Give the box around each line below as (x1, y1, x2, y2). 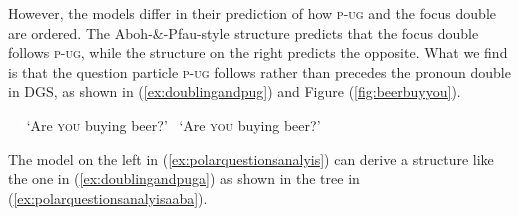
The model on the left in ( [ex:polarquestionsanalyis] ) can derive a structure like (8, 148, 494, 169)
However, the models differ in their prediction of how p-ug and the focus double (8, 3, 496, 23)
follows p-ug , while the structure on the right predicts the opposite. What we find (8, 42, 508, 63)
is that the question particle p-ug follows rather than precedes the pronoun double (8, 61, 511, 82)
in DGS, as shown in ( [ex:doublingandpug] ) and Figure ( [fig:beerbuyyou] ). (8, 81, 461, 102)
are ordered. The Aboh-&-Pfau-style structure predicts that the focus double (8, 22, 479, 43)
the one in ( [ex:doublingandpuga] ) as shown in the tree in (8, 168, 360, 189)
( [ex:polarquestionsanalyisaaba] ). (8, 187, 208, 208)
